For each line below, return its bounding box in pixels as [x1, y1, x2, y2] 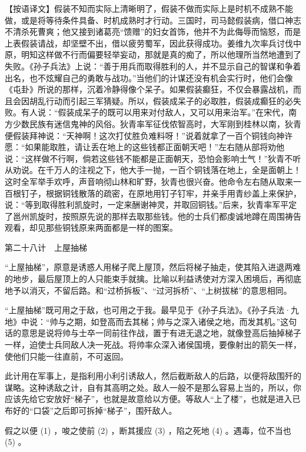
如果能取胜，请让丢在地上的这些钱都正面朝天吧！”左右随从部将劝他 [25, 141, 285, 153]
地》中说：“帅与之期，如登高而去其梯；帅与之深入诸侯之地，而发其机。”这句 [5, 315, 297, 327]
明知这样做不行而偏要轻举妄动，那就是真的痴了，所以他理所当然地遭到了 [21, 48, 301, 61]
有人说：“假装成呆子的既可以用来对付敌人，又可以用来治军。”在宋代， [21, 106, 289, 118]
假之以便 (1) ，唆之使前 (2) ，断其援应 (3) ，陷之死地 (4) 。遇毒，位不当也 [5, 424, 291, 436]
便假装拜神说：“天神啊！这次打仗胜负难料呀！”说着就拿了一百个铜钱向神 [5, 129, 285, 141]
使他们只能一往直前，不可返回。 [5, 350, 128, 362]
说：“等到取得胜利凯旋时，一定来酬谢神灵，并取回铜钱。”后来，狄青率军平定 [5, 198, 297, 211]
